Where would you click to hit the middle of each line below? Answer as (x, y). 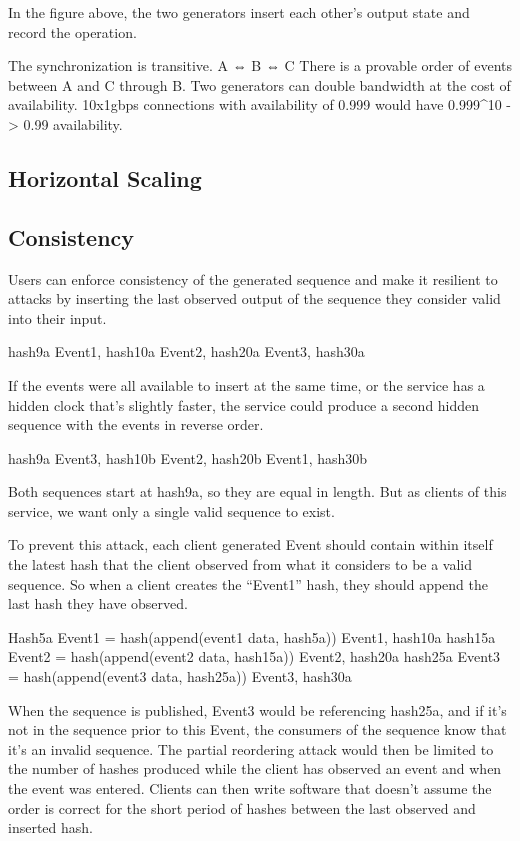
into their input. (57, 317)
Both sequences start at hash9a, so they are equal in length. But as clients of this (257, 491)
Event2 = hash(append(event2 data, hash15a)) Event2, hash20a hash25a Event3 (254, 656)
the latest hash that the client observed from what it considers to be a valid (240, 564)
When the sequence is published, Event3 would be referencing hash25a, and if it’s (257, 709)
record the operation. (72, 31)
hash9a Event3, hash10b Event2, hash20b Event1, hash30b (188, 457)
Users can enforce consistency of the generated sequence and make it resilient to (253, 278)
